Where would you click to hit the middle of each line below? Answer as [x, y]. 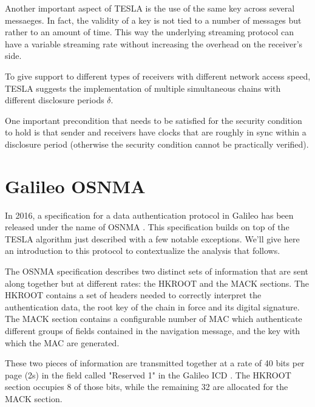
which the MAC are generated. [62, 342]
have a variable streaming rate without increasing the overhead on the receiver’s [154, 43]
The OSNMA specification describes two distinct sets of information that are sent [157, 271]
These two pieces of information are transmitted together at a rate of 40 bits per [155, 363]
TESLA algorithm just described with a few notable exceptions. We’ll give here [152, 238]
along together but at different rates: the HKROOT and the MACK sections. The [157, 283]
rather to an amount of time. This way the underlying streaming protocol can [149, 32]
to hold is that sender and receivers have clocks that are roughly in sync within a [156, 132]
